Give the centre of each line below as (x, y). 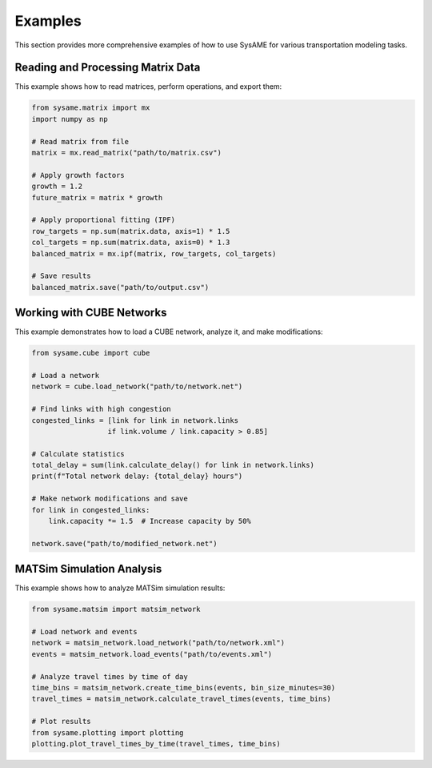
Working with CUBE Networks (91, 313)
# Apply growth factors (78, 175)
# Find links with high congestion (101, 409)
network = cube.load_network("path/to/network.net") (137, 387)
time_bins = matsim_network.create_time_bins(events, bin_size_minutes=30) (184, 688)
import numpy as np (70, 119)
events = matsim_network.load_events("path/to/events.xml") (152, 654)
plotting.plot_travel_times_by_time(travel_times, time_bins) (156, 744)
